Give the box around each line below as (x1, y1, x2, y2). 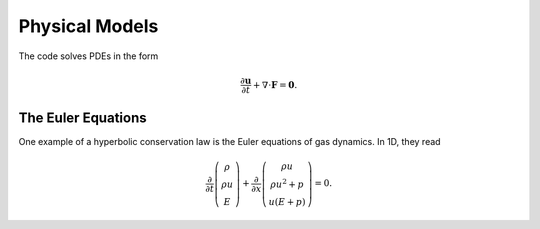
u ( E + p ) (268, 196, 306, 208)
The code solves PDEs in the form (18, 50, 159, 62)
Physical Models (18, 15, 159, 37)
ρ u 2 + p (270, 177, 304, 190)
